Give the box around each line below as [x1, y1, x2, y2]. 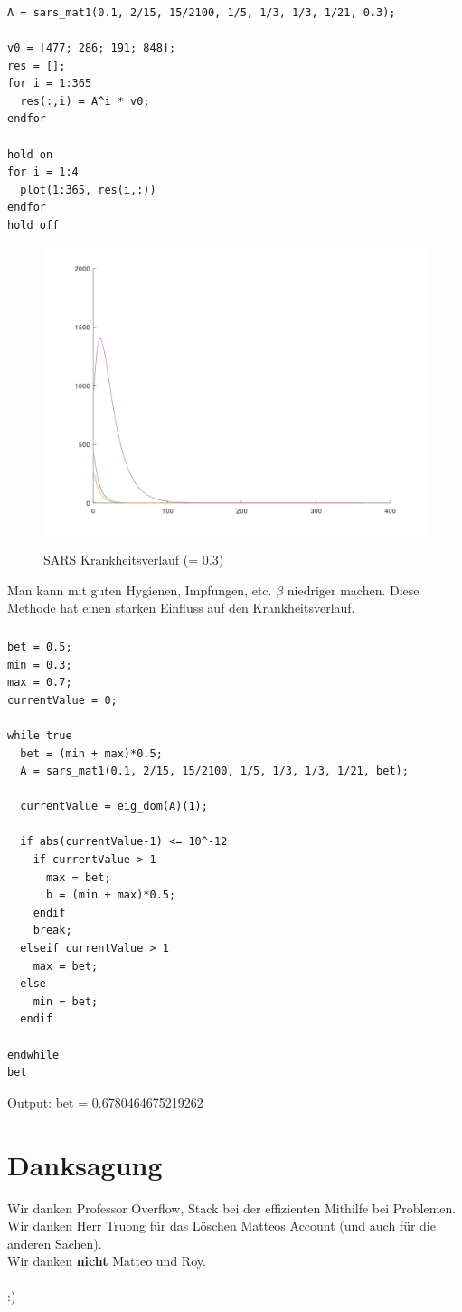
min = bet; [33, 994, 99, 1008]
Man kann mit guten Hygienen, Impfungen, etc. [7, 580, 272, 599]
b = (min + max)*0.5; [45, 889, 176, 902]
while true [7, 728, 72, 742]
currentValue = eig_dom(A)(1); [20, 800, 208, 813]
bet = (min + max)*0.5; [20, 746, 163, 760]
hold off [7, 219, 60, 233]
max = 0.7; [7, 676, 72, 689]
